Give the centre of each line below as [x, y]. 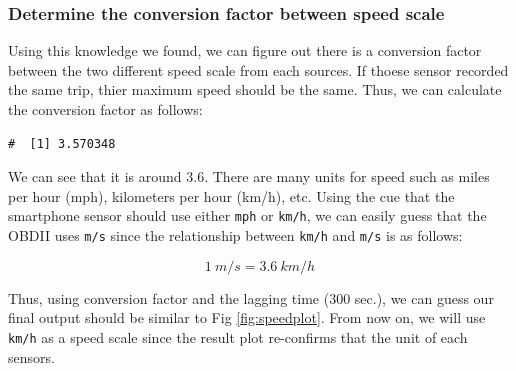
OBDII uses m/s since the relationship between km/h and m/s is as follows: [235, 235]
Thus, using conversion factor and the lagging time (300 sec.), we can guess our [251, 297]
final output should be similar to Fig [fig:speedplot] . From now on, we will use [247, 317]
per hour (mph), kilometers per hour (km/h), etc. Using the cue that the [231, 195]
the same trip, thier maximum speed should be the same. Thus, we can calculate [255, 89]
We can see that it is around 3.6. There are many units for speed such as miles [249, 176]
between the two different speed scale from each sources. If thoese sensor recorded [258, 69]
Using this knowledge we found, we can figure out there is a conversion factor [245, 50]
